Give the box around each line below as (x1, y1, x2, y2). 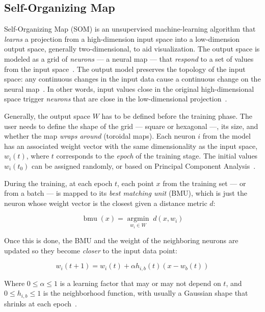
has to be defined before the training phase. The (101, 110, 252, 121)
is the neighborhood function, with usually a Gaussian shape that (43, 288, 248, 298)
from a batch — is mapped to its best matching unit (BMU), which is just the (4, 188, 247, 198)
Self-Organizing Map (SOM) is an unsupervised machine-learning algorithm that (4, 23, 256, 34)
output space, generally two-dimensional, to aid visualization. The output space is (4, 43, 260, 54)
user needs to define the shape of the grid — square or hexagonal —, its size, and (4, 120, 258, 131)
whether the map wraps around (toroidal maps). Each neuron (4, 131, 196, 141)
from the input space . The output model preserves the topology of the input (4, 63, 246, 74)
